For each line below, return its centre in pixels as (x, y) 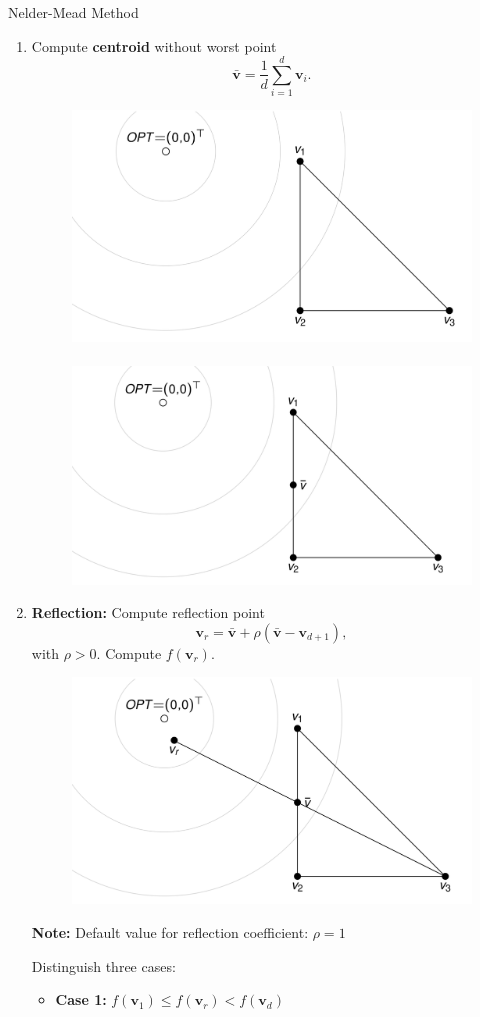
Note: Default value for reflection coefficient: (170, 932)
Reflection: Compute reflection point (148, 612)
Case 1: (81, 999)
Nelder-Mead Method (73, 12)
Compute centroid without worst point (154, 45)
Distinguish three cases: (103, 965)
